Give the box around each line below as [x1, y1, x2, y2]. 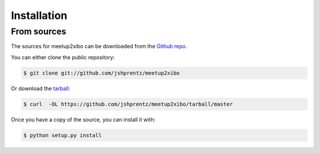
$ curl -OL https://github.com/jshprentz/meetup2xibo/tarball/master [23, 101, 233, 107]
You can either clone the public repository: [11, 53, 115, 60]
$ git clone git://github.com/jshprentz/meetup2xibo [23, 69, 180, 76]
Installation [11, 9, 68, 22]
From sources [11, 26, 66, 37]
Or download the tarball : [11, 85, 71, 92]
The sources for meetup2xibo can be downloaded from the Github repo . [11, 43, 187, 50]
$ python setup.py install [23, 132, 102, 139]
